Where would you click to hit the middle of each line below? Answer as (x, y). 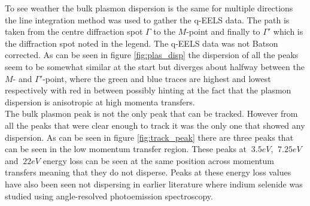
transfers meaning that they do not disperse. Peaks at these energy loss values (148, 172)
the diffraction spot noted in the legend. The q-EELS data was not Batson (142, 43)
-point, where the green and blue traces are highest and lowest (157, 78)
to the (164, 31)
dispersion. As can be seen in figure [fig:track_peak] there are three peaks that (149, 137)
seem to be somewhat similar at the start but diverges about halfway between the (155, 66)
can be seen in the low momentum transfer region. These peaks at (126, 149)
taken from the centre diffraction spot (74, 31)
